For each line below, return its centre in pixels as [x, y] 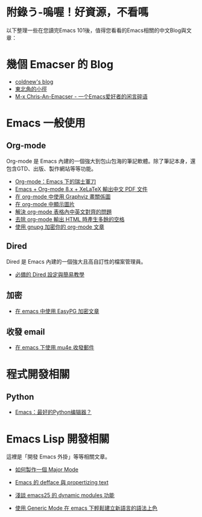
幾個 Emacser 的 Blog [60, 65]
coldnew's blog [34, 82]
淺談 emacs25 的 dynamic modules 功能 [65, 495]
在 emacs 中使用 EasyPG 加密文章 [57, 311]
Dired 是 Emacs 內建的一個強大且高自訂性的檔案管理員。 [76, 261]
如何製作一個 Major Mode [47, 470]
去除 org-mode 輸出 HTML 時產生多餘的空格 [70, 219]
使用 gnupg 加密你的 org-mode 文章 [59, 227]
